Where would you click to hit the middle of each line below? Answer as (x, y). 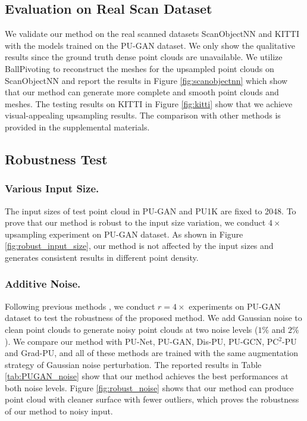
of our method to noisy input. (59, 411)
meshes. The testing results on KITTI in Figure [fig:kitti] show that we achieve (149, 103)
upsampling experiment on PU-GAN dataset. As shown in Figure (124, 234)
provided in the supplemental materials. (77, 127)
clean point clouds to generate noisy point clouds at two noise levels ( (131, 329)
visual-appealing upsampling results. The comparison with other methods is (143, 115)
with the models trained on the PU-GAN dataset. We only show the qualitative (150, 45)
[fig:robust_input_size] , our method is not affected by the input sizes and (139, 246)
